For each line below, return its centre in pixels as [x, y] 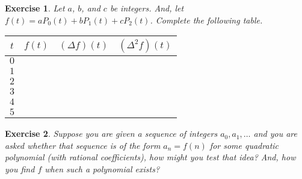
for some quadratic [244, 145]
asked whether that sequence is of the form [83, 145]
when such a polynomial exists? [102, 168]
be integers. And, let [147, 8]
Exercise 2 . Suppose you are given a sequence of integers [111, 133]
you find [20, 168]
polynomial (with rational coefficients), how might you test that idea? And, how [150, 157]
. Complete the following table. [206, 20]
